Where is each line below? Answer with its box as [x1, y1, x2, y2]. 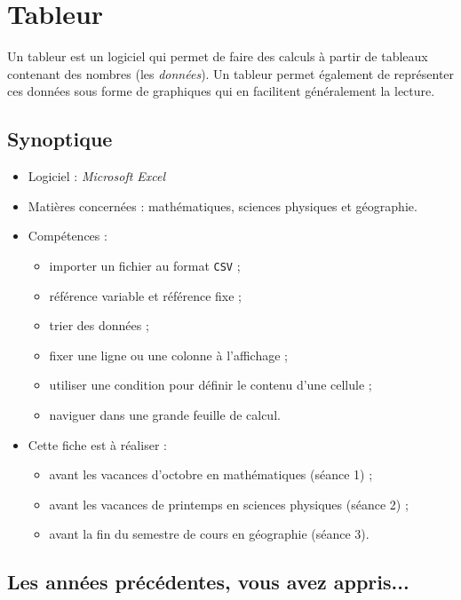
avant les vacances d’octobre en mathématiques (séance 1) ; [49, 465, 373, 484]
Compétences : [28, 226, 107, 245]
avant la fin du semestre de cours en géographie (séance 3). [49, 525, 370, 543]
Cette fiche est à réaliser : [28, 435, 167, 454]
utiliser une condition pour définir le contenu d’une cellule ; [49, 375, 372, 394]
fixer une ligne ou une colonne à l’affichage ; [49, 345, 288, 364]
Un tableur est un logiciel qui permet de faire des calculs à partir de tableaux [7, 47, 428, 66]
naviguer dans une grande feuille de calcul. [49, 405, 281, 423]
